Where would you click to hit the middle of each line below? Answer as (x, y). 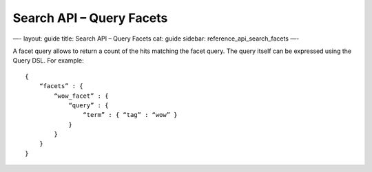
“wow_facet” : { (81, 96)
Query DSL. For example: (48, 61)
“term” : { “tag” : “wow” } (131, 115)
